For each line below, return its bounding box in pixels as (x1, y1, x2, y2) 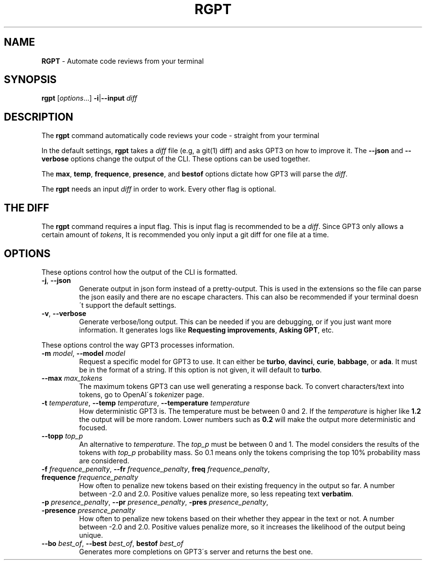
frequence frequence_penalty (41, 473, 139, 481)
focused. (79, 423, 107, 432)
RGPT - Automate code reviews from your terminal (41, 56, 204, 65)
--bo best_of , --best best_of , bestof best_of (41, 539, 183, 547)
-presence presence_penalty (41, 506, 136, 514)
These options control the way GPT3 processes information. (41, 340, 234, 349)
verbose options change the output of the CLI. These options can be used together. (41, 155, 310, 163)
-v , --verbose (41, 309, 87, 317)
